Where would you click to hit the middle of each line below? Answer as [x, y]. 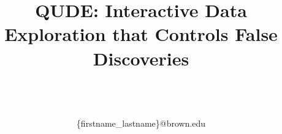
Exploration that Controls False [141, 34]
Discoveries [141, 58]
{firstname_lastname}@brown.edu [141, 123]
